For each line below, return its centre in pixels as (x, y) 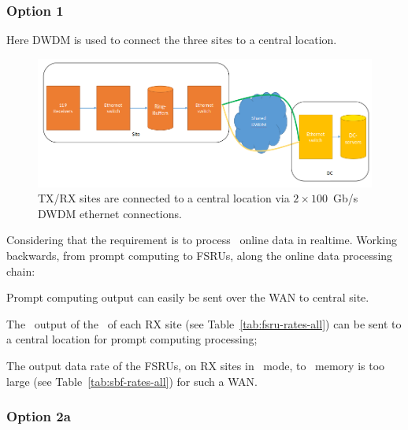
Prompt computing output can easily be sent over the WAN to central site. (188, 297)
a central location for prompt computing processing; (132, 339)
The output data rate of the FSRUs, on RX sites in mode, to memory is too (196, 366)
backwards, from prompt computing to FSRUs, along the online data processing (200, 256)
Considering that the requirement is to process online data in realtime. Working (202, 240)
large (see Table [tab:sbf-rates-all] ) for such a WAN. (132, 381)
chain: (21, 271)
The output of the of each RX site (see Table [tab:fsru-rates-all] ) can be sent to (204, 323)
